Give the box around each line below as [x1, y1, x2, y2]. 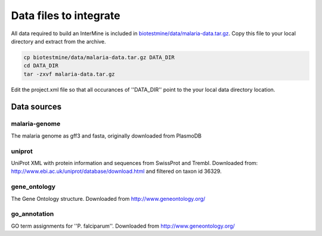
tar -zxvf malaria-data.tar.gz [23, 70, 116, 77]
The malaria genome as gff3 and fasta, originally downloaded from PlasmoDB [11, 132, 202, 139]
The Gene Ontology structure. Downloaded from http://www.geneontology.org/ [11, 195, 206, 202]
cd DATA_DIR [23, 63, 59, 69]
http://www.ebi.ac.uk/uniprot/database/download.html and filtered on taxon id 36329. [11, 167, 222, 175]
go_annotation [11, 210, 54, 218]
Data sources [11, 101, 62, 111]
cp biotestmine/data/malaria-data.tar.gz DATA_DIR [23, 54, 175, 61]
